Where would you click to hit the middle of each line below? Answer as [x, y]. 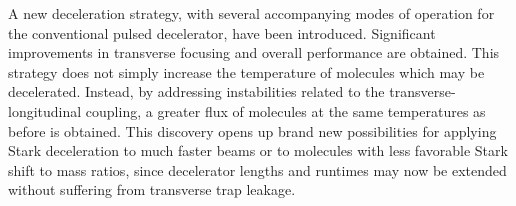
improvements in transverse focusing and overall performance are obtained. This [254, 52]
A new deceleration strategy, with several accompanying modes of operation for [251, 13]
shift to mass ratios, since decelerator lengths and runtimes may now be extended [257, 169]
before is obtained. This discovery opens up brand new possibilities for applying [252, 130]
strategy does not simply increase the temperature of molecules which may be [246, 71]
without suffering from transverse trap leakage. [152, 189]
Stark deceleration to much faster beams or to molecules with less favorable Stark [258, 150]
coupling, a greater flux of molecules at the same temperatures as [285, 110]
